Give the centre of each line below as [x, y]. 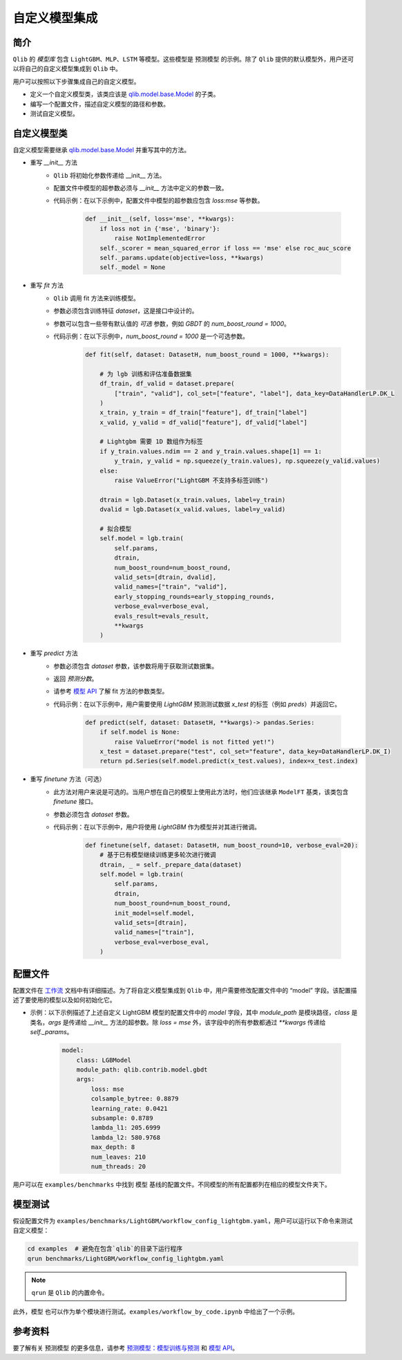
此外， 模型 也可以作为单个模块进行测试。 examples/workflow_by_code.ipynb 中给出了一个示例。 [156, 1312]
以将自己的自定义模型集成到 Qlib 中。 [67, 68]
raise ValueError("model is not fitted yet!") [194, 742]
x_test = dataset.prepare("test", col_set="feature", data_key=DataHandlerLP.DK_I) [246, 751]
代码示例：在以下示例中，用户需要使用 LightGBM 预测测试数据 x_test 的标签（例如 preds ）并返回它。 [197, 704]
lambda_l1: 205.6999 [126, 1128]
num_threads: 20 [118, 1166]
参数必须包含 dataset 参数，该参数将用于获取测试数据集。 [136, 666]
